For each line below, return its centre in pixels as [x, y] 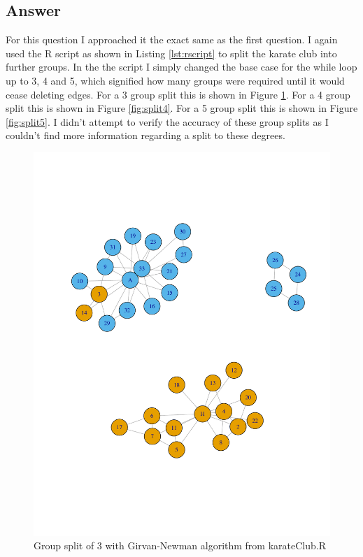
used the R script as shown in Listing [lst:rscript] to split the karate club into [171, 53]
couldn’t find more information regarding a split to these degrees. [145, 135]
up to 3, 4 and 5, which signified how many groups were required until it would [175, 80]
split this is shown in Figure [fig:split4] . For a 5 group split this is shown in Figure [182, 108]
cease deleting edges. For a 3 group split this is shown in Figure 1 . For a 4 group [178, 94]
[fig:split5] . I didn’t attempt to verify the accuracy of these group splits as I [167, 121]
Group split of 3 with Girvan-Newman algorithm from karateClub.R [180, 545]
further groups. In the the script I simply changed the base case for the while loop [181, 67]
